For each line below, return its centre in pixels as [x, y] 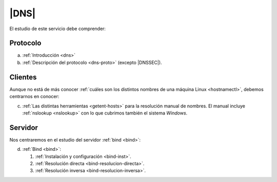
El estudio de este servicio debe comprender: [58, 29]
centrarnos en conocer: [34, 97]
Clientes [23, 77]
